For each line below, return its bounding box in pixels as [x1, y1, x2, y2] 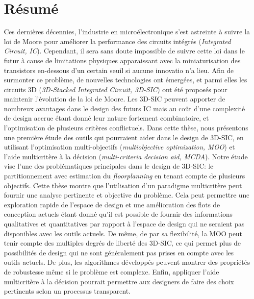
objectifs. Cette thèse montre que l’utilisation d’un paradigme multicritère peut [4, 180, 242, 190]
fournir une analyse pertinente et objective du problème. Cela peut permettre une [4, 190, 250, 200]
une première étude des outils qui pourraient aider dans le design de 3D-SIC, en [4, 132, 244, 142]
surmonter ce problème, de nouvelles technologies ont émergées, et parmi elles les [4, 75, 247, 85]
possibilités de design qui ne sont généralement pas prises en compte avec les [4, 247, 234, 257]
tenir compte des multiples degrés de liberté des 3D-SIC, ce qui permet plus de [4, 238, 241, 248]
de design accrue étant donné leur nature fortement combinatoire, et [4, 113, 209, 123]
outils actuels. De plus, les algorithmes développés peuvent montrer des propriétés [4, 257, 250, 267]
